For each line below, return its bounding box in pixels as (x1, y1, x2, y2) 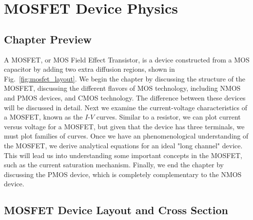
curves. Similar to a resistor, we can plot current (96, 112, 241, 122)
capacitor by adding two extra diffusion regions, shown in (4, 64, 175, 74)
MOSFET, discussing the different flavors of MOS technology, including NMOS (4, 83, 241, 93)
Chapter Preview (4, 31, 92, 46)
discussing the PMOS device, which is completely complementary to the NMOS (4, 169, 242, 179)
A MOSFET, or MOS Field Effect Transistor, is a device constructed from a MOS (4, 54, 250, 64)
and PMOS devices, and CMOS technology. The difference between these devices (4, 92, 246, 102)
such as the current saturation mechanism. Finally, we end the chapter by (4, 160, 224, 170)
